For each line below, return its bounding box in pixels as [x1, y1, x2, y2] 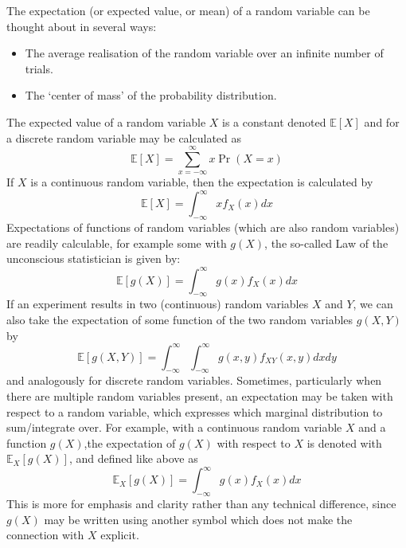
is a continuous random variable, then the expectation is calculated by [30, 174, 373, 190]
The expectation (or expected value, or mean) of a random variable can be [6, 2, 370, 18]
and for [364, 113, 400, 130]
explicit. [100, 526, 139, 543]
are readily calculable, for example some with [6, 234, 227, 251]
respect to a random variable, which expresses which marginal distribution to [6, 403, 383, 420]
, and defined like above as [68, 450, 198, 467]
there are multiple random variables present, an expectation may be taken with [6, 387, 393, 404]
